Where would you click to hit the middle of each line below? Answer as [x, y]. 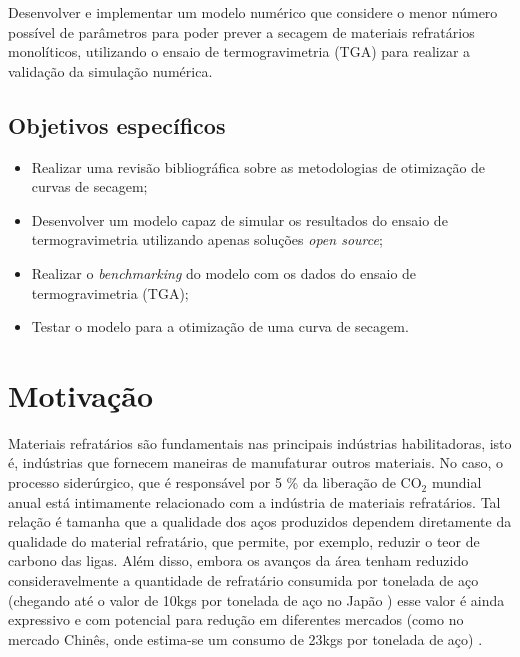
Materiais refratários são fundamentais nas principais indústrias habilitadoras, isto [260, 442]
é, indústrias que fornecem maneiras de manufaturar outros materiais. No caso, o [255, 462]
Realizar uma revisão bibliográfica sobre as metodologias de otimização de [258, 166]
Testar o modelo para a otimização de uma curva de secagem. [220, 326]
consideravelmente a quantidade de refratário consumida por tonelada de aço [243, 580]
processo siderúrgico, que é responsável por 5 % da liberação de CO [215, 482]
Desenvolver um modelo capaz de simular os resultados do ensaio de [239, 219]
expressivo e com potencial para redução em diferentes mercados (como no [236, 619]
